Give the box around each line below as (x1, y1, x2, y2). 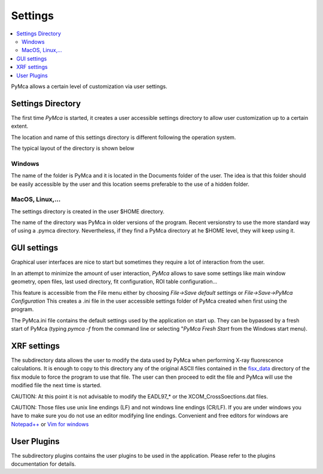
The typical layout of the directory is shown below (11, 144, 135, 152)
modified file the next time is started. (11, 382, 102, 389)
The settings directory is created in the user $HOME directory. (11, 207, 164, 215)
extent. (11, 123, 29, 130)
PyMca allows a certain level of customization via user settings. (11, 83, 167, 90)
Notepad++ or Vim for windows (11, 420, 89, 428)
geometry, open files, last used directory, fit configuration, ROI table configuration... (11, 278, 218, 285)
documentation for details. (11, 460, 76, 467)
